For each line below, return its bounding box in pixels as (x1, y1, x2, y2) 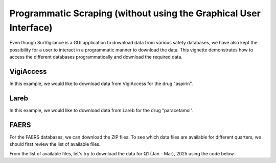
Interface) (9, 22, 53, 33)
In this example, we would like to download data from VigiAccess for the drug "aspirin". (9, 80, 193, 87)
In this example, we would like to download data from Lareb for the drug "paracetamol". (9, 107, 194, 113)
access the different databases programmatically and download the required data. (9, 54, 182, 60)
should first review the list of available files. (9, 141, 101, 147)
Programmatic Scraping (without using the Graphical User (9, 8, 261, 19)
